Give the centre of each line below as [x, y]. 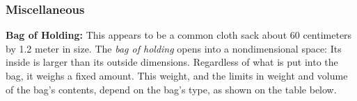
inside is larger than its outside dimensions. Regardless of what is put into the [172, 62]
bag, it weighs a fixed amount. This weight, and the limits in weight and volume [177, 75]
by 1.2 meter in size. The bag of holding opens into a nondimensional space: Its [174, 48]
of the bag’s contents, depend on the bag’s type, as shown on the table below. [171, 89]
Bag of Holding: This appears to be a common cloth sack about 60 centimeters [179, 35]
